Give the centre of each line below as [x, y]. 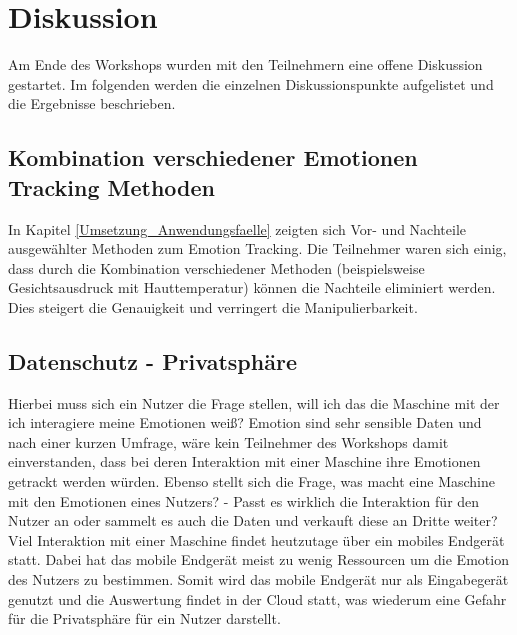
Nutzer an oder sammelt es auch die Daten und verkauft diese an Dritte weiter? [253, 520]
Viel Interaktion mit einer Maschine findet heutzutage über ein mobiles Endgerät [256, 539]
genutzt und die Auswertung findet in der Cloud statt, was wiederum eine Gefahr [257, 598]
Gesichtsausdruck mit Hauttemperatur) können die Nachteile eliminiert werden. [252, 287]
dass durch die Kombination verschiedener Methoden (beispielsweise [216, 267]
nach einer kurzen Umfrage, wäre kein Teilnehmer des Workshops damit [228, 441]
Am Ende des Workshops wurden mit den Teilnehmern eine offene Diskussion [245, 64]
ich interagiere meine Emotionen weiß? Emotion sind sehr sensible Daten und [245, 422]
